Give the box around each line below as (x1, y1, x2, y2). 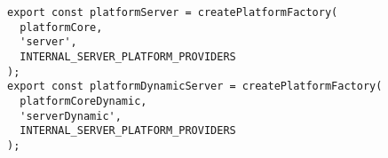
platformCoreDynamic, (20, 94, 147, 107)
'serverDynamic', (20, 109, 122, 122)
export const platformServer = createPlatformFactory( (7, 6, 338, 19)
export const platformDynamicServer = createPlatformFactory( (7, 80, 383, 93)
